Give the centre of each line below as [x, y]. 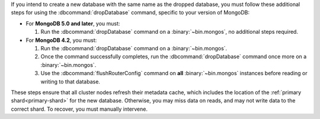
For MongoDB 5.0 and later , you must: [73, 23]
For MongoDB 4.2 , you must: [61, 40]
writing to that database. [71, 81]
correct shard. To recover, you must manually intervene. [79, 109]
